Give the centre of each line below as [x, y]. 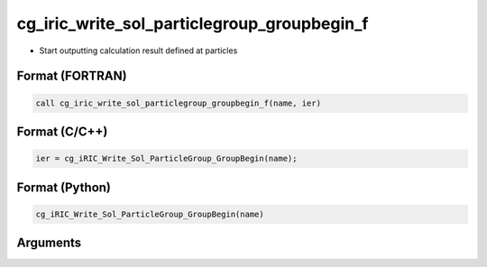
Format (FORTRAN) [72, 76]
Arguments [49, 243]
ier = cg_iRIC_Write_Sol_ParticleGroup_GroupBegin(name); [166, 159]
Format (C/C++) [62, 131]
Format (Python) [64, 187]
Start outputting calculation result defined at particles [138, 51]
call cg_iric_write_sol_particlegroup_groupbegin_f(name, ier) [179, 103]
